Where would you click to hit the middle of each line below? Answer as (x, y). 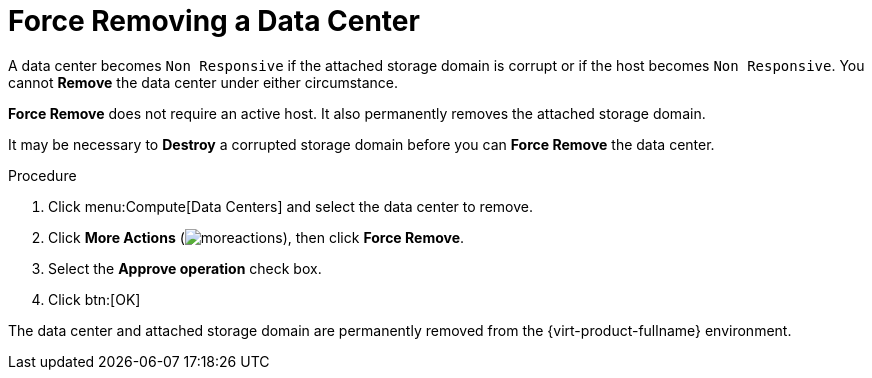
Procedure (42, 175)
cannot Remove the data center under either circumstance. (203, 82)
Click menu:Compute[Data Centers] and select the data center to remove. (290, 206)
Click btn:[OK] (94, 299)
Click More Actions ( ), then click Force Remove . (256, 237)
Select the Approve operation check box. (185, 268)
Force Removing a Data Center (214, 21)
